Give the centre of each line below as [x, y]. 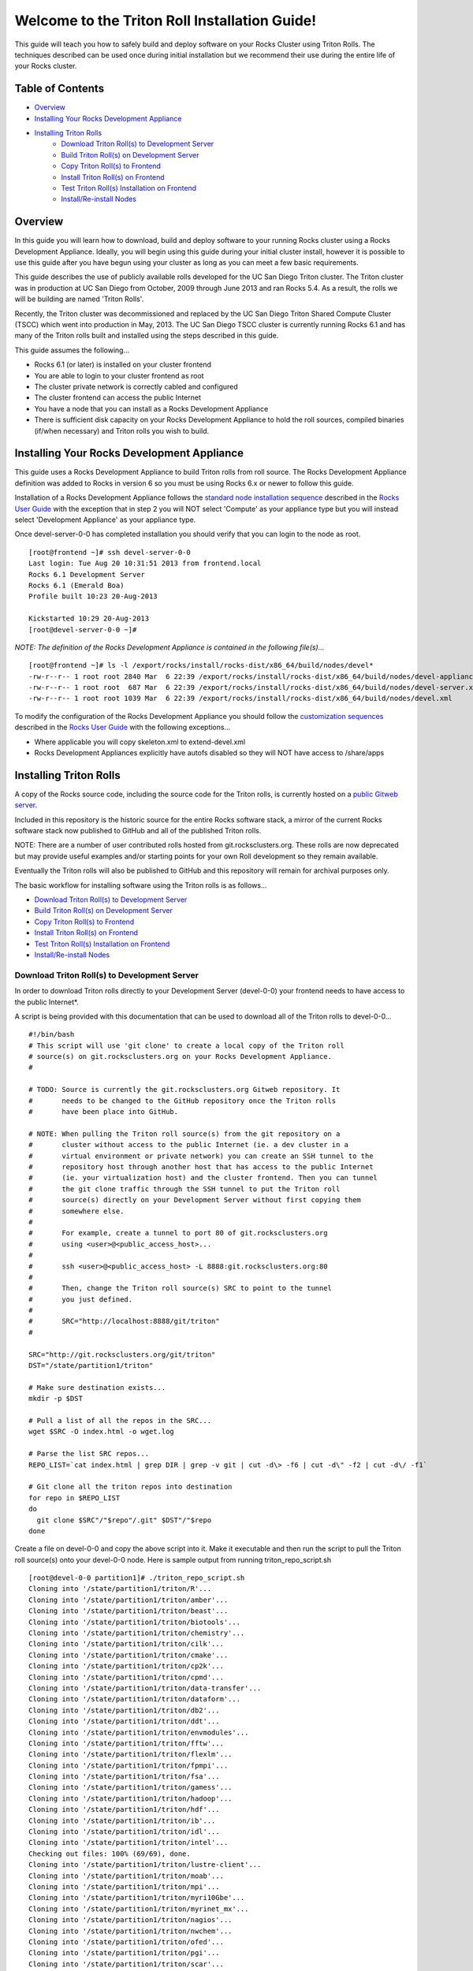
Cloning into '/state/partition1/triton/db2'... [124, 1710]
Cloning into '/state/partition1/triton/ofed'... [127, 1942]
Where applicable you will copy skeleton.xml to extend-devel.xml [140, 742]
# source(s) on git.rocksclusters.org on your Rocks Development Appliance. [181, 1057]
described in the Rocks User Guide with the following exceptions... [123, 727]
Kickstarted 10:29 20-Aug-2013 [89, 618]
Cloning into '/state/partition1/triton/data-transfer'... [145, 1688]
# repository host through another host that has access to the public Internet [201, 1167]
